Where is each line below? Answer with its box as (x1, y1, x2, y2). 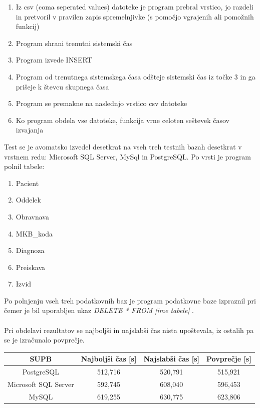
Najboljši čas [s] (81, 353, 137, 364)
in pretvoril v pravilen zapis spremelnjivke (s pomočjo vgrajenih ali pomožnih (16, 11, 254, 21)
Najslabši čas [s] (143, 353, 199, 364)
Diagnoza (16, 245, 45, 255)
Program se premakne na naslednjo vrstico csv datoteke (16, 98, 187, 108)
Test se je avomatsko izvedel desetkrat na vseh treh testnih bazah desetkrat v (4, 141, 242, 151)
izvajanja (16, 124, 44, 135)
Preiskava (16, 261, 46, 272)
